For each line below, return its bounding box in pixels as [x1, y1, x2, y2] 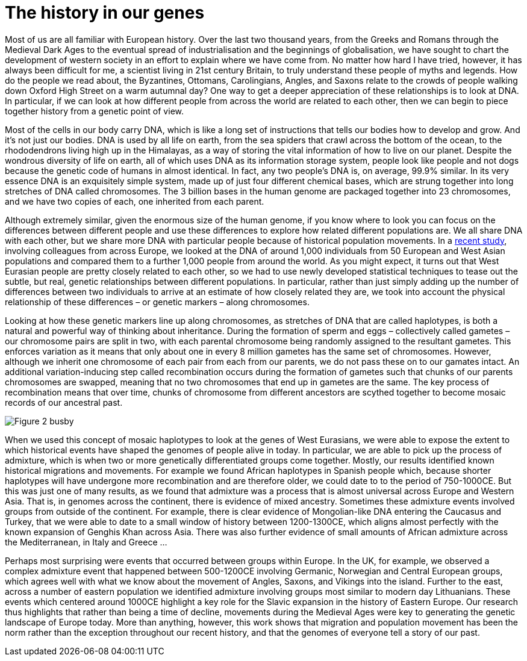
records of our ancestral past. [5, 397, 123, 408]
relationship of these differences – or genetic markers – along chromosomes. [5, 296, 310, 307]
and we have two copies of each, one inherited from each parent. [5, 196, 264, 206]
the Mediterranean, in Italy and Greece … [5, 536, 167, 547]
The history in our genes [5, 2, 205, 23]
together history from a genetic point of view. [5, 105, 184, 116]
